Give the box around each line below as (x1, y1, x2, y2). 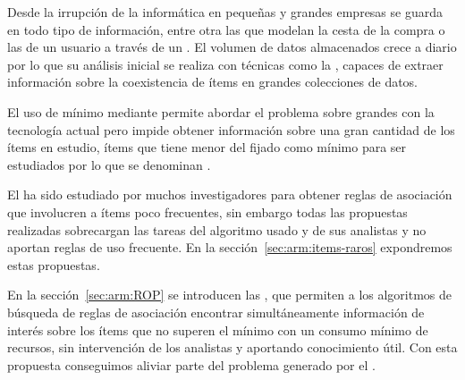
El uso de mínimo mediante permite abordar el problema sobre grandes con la (7, 102, 435, 121)
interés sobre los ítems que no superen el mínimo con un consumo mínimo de (7, 320, 428, 339)
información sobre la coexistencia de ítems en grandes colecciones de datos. (7, 72, 418, 91)
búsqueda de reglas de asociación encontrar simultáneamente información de (7, 302, 425, 321)
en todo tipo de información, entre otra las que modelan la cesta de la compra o (7, 20, 445, 38)
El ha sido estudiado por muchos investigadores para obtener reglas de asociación (7, 185, 452, 204)
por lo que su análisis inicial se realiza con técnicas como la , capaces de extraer (7, 55, 444, 73)
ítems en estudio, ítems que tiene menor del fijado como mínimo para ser (7, 138, 407, 156)
